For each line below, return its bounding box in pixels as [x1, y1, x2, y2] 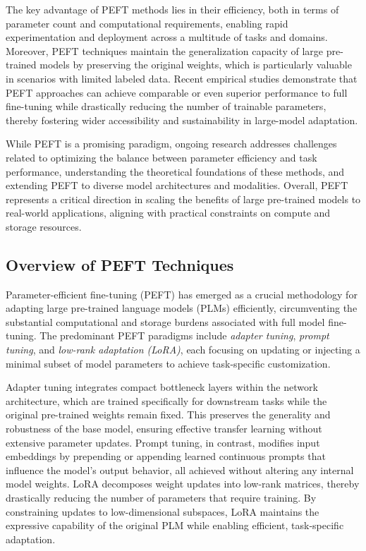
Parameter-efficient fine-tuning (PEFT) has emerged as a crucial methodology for [6, 286, 358, 301]
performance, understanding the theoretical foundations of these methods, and [6, 164, 345, 178]
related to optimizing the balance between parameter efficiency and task [6, 150, 317, 164]
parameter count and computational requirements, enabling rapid [6, 16, 288, 30]
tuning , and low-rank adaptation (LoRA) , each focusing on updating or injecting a [6, 342, 360, 357]
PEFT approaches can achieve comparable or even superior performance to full [6, 85, 348, 99]
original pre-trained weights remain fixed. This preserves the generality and [6, 407, 331, 422]
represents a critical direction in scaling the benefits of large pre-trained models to [6, 191, 361, 206]
